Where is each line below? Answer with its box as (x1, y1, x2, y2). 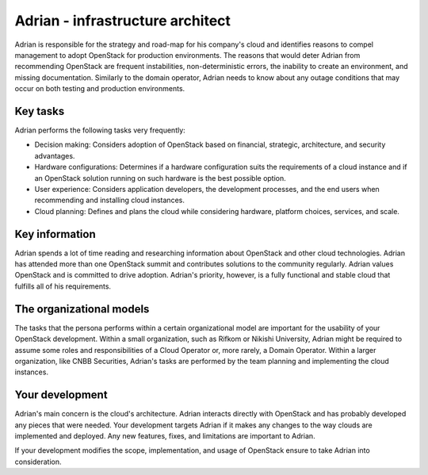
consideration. (14, 457, 62, 466)
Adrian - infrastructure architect (14, 12, 231, 29)
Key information (14, 227, 96, 241)
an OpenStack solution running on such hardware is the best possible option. (34, 173, 287, 182)
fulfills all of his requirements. (14, 282, 111, 291)
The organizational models (14, 302, 150, 316)
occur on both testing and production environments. (14, 84, 185, 94)
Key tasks (14, 104, 65, 118)
